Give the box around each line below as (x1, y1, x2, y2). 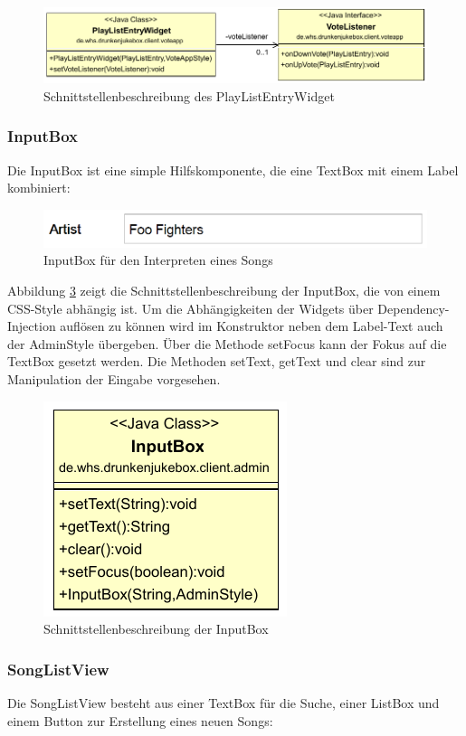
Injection (7, 316, 56, 335)
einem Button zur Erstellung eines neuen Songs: (7, 711, 273, 730)
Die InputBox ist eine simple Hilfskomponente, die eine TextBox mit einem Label (7, 160, 459, 179)
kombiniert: (7, 178, 71, 197)
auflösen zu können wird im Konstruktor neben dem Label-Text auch (60, 316, 443, 335)
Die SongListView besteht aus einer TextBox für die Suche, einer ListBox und (7, 693, 440, 712)
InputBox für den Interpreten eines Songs (43, 250, 273, 269)
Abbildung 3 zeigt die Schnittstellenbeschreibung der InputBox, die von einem (7, 280, 441, 299)
